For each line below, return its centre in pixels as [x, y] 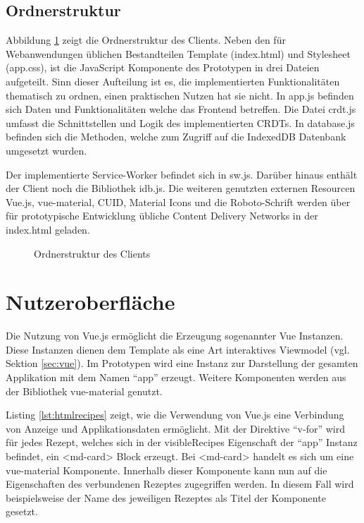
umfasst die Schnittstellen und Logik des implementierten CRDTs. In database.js [180, 122]
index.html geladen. [48, 229]
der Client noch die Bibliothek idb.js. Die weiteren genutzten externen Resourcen [181, 188]
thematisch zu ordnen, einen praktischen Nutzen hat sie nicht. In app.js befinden [180, 95]
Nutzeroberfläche [90, 302]
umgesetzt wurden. [46, 150]
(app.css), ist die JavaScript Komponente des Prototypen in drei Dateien [163, 67]
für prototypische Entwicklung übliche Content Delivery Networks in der [162, 216]
